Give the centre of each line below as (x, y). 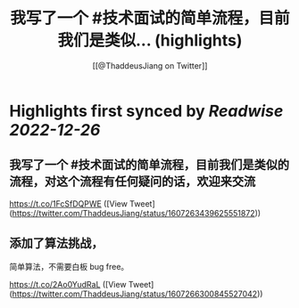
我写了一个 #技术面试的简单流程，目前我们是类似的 (149, 165)
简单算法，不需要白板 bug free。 (69, 266)
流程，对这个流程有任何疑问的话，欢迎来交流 (133, 182)
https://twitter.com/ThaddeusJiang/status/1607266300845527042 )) (137, 294)
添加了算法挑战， (56, 243)
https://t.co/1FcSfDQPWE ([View (68, 203)
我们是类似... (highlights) (150, 41)
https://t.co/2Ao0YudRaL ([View (68, 284)
